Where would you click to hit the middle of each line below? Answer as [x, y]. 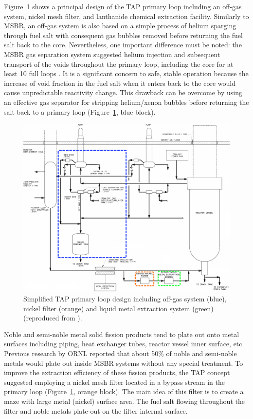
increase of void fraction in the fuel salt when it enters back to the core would [120, 83]
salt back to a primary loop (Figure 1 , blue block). [80, 111]
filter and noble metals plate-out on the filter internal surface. [96, 410]
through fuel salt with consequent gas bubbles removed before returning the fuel [123, 35]
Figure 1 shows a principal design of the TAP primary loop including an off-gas [123, 6]
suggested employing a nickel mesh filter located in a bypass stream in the [114, 382]
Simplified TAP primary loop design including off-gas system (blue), [125, 299]
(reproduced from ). [53, 318]
